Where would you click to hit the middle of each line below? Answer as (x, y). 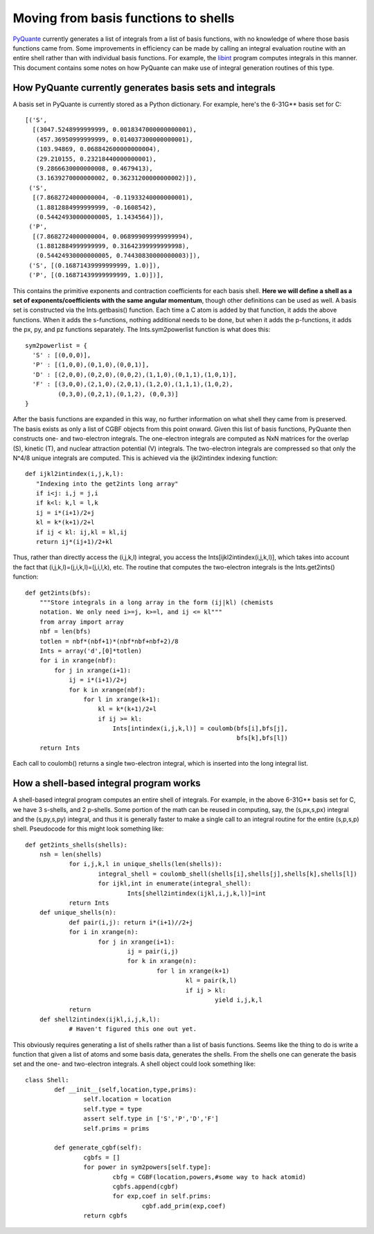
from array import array (81, 622)
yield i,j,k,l (239, 1000)
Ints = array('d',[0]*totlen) (90, 651)
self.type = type (113, 1109)
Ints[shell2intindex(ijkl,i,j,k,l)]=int (197, 893)
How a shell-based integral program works (107, 783)
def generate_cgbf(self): (98, 1148)
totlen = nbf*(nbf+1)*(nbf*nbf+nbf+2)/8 (109, 641)
